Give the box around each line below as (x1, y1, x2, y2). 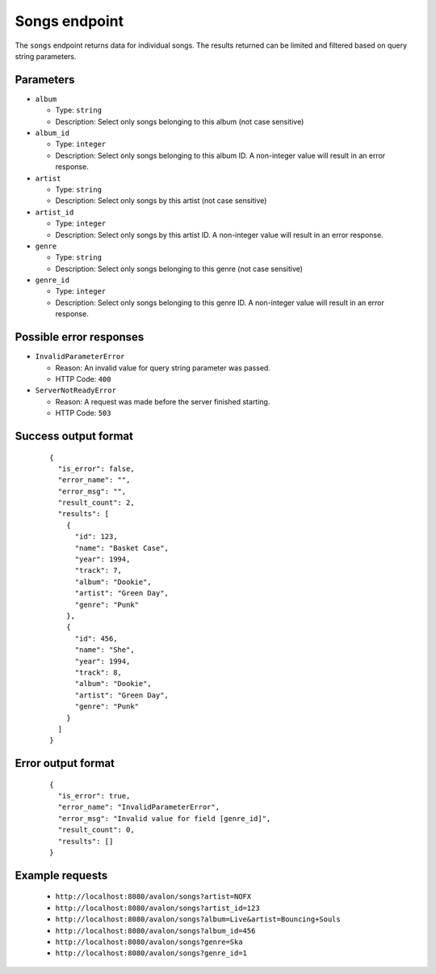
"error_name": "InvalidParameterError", (57, 802, 220, 812)
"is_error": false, (57, 464, 135, 473)
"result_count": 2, (57, 498, 135, 507)
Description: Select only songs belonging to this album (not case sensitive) (55, 116, 304, 126)
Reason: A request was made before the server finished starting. (55, 396, 270, 406)
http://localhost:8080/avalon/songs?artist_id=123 (55, 903, 260, 913)
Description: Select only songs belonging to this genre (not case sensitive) (55, 264, 303, 273)
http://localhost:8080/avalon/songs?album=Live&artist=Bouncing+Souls (55, 915, 341, 924)
